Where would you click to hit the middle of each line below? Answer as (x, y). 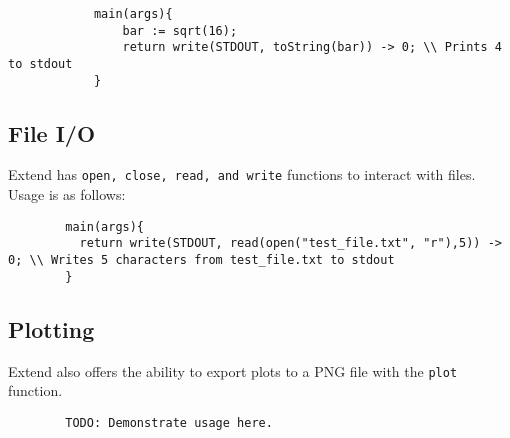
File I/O (52, 132)
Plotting (51, 328)
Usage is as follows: (67, 194)
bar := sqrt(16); (180, 30)
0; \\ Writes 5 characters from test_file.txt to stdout (201, 260)
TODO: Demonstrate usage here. (169, 422)
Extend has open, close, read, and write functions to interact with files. (242, 174)
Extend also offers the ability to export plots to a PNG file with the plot (233, 370)
